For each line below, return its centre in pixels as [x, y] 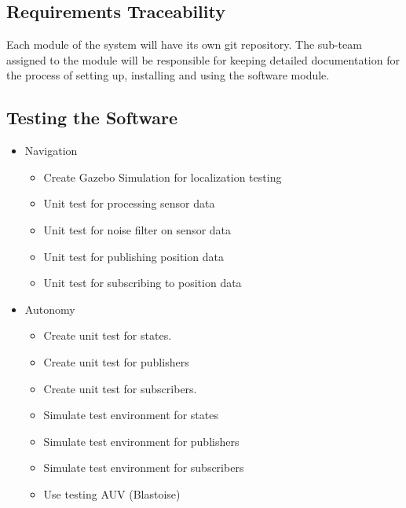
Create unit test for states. [108, 335]
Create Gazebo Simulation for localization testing [163, 177]
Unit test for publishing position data [134, 256]
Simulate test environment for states [131, 415]
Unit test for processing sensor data [129, 203]
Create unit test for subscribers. [120, 388]
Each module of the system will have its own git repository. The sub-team [184, 44]
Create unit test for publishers [116, 361]
